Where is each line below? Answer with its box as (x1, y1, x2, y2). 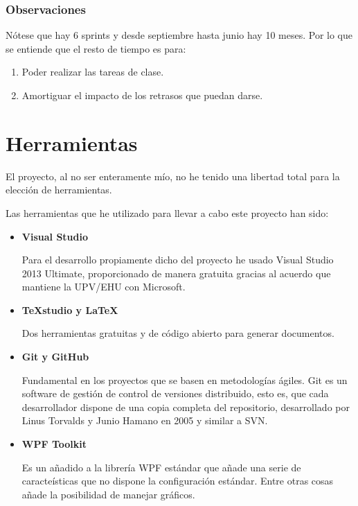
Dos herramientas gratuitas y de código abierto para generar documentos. (21, 326, 334, 340)
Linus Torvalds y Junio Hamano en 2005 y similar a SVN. (21, 413, 268, 428)
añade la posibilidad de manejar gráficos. (21, 487, 195, 501)
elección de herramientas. (6, 182, 112, 197)
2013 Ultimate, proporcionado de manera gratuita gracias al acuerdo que (21, 265, 331, 280)
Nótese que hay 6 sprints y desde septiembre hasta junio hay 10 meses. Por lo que (6, 28, 352, 42)
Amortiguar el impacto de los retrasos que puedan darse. (21, 88, 263, 102)
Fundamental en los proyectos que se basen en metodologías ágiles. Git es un (21, 372, 348, 387)
